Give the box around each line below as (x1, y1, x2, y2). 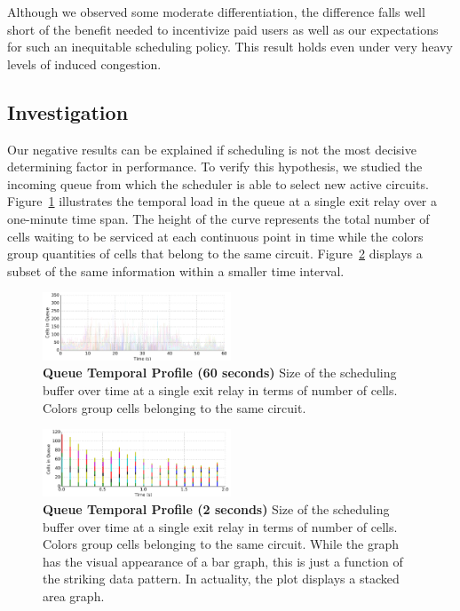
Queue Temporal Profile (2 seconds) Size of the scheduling (43, 499, 390, 518)
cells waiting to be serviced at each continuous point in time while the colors (7, 226, 424, 245)
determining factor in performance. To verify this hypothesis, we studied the (7, 157, 423, 176)
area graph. (43, 586, 105, 605)
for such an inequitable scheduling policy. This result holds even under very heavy (7, 37, 453, 56)
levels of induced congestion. (7, 54, 162, 73)
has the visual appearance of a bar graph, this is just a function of (43, 551, 403, 570)
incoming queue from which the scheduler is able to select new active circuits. (7, 174, 429, 193)
